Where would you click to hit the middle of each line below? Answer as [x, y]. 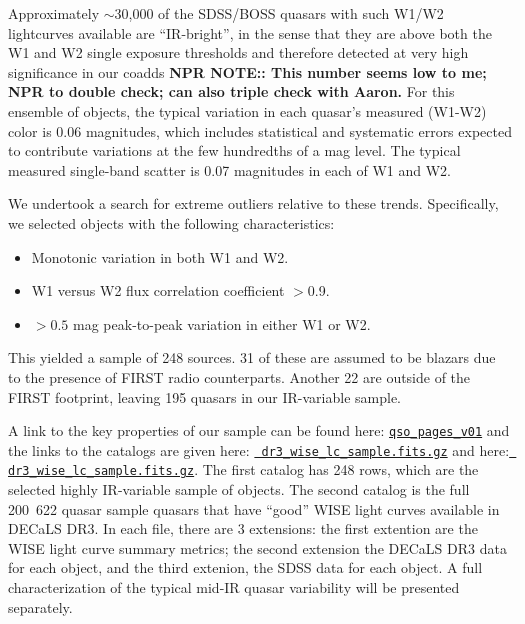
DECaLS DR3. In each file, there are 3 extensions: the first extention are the [243, 528]
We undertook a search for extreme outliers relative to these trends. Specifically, [253, 203]
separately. [40, 606]
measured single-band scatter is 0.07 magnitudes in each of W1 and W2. [230, 169]
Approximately [54, 13]
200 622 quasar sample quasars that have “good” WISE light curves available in [254, 508]
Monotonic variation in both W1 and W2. [160, 256]
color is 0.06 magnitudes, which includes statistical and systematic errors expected [260, 130]
